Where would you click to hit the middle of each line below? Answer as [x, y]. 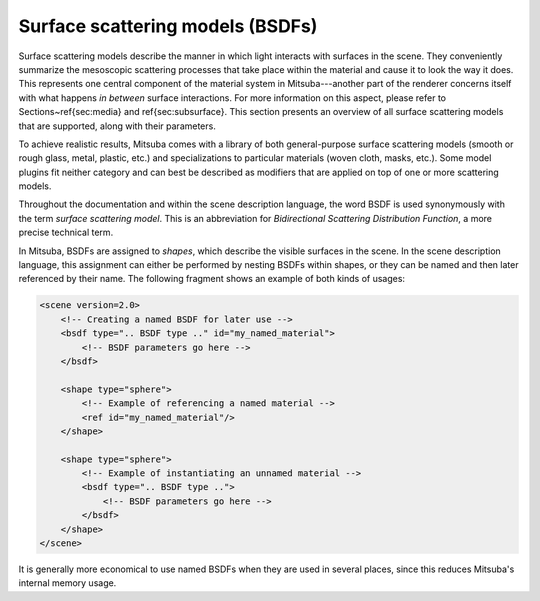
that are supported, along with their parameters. [117, 126]
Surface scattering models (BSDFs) [168, 26]
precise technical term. [66, 232]
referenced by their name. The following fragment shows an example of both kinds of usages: [211, 279]
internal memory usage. [67, 583]
